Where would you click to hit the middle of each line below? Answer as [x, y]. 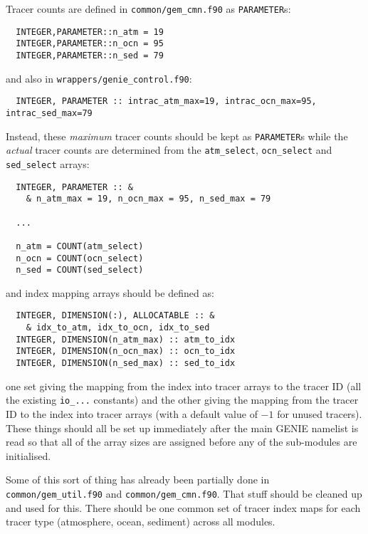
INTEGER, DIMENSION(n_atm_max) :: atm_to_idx [126, 339]
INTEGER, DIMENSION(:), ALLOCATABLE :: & [115, 316]
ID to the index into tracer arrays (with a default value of [132, 413]
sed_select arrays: [48, 163]
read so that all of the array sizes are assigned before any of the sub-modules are [182, 442]
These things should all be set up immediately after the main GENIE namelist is [182, 428]
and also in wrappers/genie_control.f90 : [99, 78]
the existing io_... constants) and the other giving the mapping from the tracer [182, 400]
